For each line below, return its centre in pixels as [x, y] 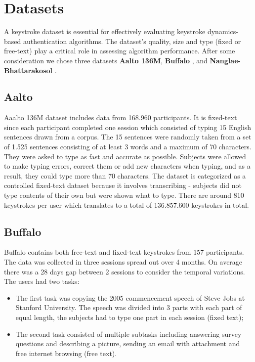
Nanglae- [225, 60]
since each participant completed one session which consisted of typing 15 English [128, 127]
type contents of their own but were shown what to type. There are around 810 [124, 195]
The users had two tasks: [42, 281]
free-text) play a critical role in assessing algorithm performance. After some [120, 51]
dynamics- [223, 31]
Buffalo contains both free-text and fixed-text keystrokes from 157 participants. [124, 252]
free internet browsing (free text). [66, 353]
